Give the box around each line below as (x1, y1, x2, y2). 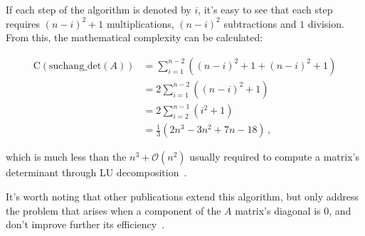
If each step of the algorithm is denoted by (6, 2, 191, 16)
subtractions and (223, 16, 297, 31)
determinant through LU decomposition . (6, 165, 187, 180)
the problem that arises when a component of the (6, 203, 221, 218)
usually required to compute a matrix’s (189, 149, 359, 164)
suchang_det (49, 60, 102, 71)
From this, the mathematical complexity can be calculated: (6, 30, 263, 45)
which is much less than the (6, 149, 127, 164)
